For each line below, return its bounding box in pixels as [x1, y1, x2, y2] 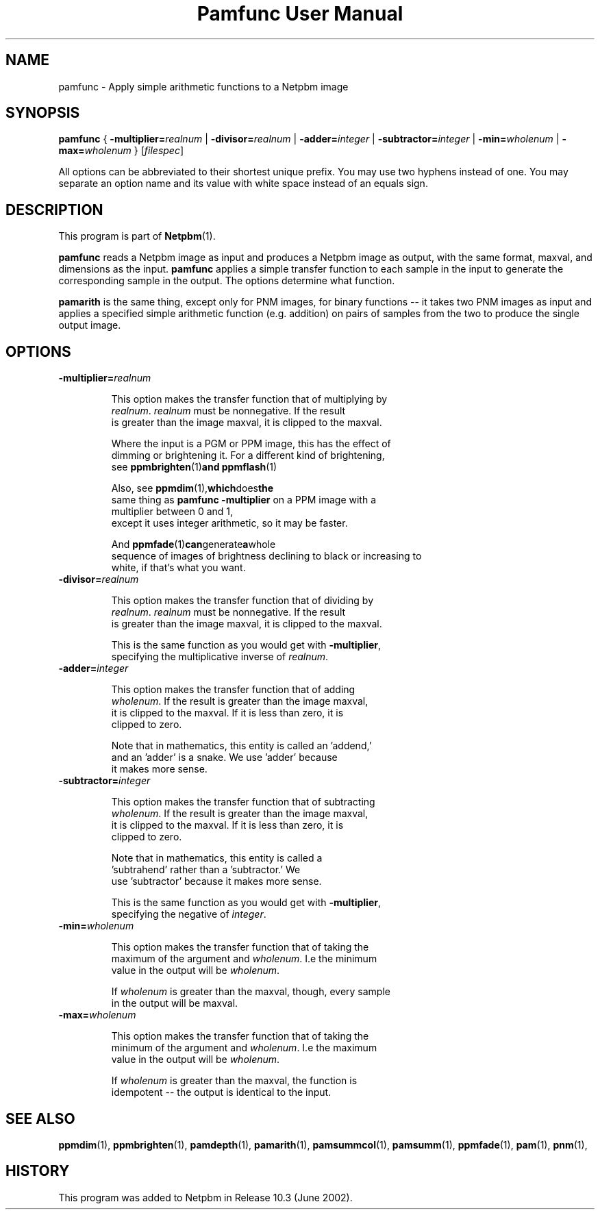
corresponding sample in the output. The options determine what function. [58, 275, 395, 287]
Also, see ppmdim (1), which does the [111, 482, 274, 494]
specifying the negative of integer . [111, 908, 266, 920]
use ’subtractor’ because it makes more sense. [111, 875, 322, 888]
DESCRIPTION [5, 201, 103, 218]
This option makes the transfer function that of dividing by [111, 594, 374, 607]
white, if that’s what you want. [111, 562, 246, 574]
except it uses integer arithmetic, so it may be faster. [111, 517, 348, 529]
